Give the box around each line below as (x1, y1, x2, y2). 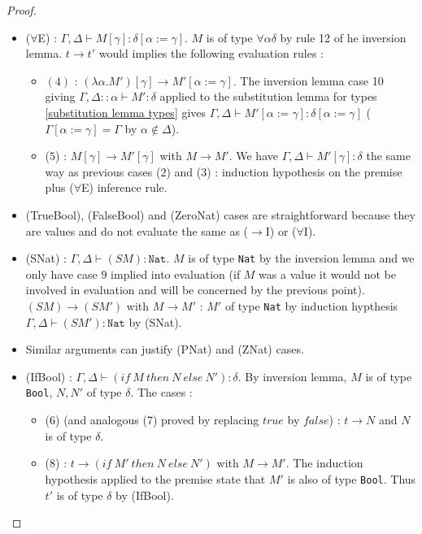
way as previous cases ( (45, 163, 161, 180)
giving (45, 88, 76, 105)
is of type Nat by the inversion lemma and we (188, 250, 415, 267)
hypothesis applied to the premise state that (45, 470, 266, 487)
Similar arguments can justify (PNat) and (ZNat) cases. (25, 341, 304, 358)
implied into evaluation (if (111, 265, 241, 282)
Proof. (7, 2, 37, 18)
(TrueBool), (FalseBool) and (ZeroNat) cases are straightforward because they (25, 206, 415, 223)
